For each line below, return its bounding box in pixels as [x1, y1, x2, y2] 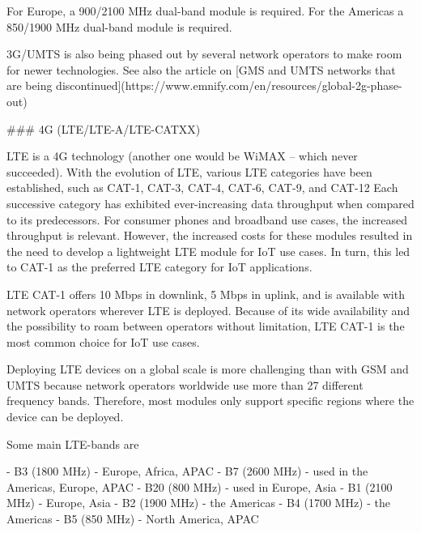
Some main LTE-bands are [6, 435, 139, 452]
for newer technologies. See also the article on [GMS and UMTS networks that [6, 61, 396, 78]
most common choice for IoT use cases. [6, 333, 200, 350]
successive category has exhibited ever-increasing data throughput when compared [6, 194, 415, 211]
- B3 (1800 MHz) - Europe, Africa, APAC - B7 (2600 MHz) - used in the [6, 463, 368, 480]
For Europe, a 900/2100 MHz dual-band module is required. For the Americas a [6, 2, 404, 19]
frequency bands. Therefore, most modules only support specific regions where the [6, 392, 415, 409]
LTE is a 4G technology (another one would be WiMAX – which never [6, 147, 358, 164]
